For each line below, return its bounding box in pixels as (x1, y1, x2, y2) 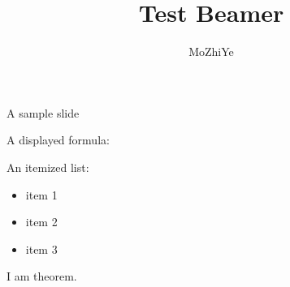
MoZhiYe (188, 43, 234, 60)
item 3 (25, 240, 58, 257)
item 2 (25, 213, 58, 230)
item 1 (25, 186, 58, 203)
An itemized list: (6, 158, 89, 175)
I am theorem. (6, 268, 77, 285)
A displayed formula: (6, 131, 110, 148)
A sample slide (6, 104, 80, 121)
